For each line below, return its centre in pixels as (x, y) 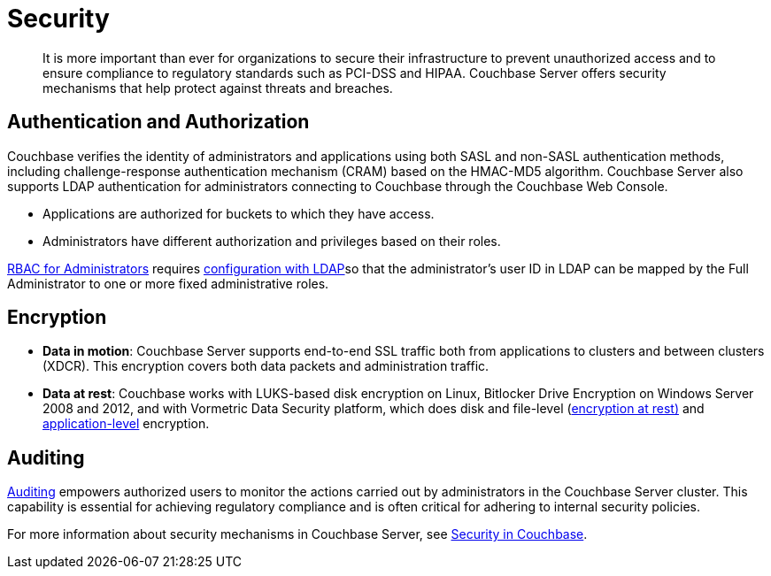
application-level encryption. (126, 424)
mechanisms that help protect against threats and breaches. (218, 88)
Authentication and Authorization (158, 122)
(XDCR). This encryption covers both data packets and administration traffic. (266, 366)
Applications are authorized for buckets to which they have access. (239, 213)
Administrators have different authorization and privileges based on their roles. (272, 241)
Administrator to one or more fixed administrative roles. (168, 283)
